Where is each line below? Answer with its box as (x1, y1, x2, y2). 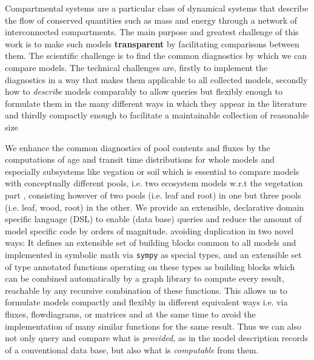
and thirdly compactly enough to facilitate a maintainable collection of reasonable (5, 109, 309, 121)
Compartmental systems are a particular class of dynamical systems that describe (5, 2, 309, 14)
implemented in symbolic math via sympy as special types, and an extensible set (5, 248, 302, 260)
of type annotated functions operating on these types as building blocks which (5, 260, 295, 273)
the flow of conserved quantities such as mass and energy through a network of (5, 13, 298, 26)
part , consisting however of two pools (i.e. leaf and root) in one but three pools (5, 188, 301, 201)
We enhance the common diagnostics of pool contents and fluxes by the (5, 141, 270, 154)
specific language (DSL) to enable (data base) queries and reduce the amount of (5, 212, 302, 225)
